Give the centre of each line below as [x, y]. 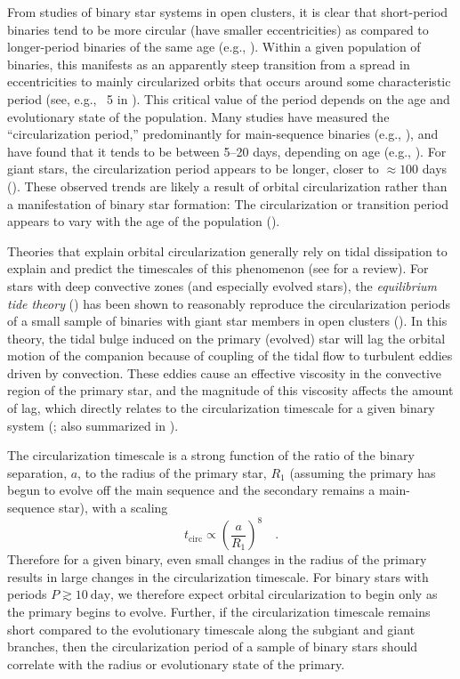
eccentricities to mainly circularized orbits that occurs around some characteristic [229, 81]
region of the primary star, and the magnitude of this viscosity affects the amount [230, 390]
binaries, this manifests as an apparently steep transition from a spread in [209, 64]
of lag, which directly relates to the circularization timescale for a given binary [221, 408]
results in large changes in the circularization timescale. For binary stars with [218, 576]
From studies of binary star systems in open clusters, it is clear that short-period [228, 12]
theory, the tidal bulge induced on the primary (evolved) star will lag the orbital [226, 338]
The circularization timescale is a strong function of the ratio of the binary [211, 455]
